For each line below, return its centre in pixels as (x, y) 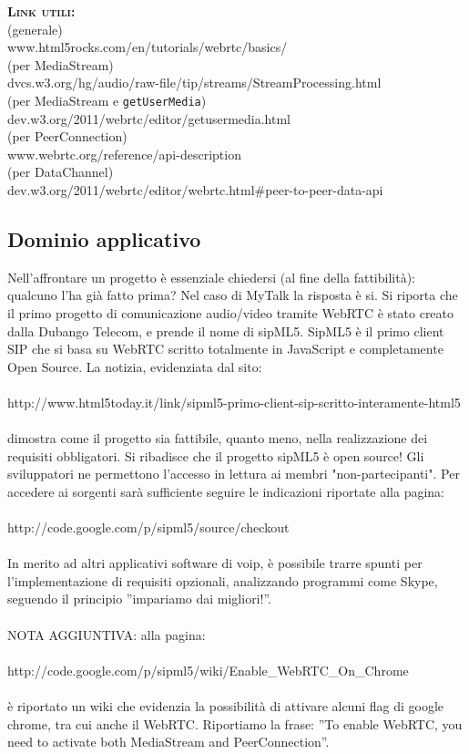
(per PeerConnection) (67, 136)
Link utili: (41, 11)
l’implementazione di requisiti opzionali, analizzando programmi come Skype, (223, 580)
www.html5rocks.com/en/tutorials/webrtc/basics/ (148, 47)
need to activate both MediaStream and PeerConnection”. (168, 742)
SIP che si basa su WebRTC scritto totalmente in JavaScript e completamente (225, 349)
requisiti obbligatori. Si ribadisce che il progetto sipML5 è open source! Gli (216, 455)
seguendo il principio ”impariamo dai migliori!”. (139, 599)
